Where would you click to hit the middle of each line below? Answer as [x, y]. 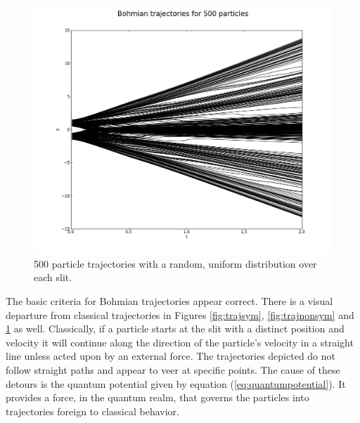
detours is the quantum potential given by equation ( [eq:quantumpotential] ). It [176, 383]
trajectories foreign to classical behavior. [92, 411]
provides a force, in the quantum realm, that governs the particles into [157, 397]
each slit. [53, 277]
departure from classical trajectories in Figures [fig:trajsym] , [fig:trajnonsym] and [180, 314]
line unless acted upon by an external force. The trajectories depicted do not [171, 356]
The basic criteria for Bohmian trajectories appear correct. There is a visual [169, 300]
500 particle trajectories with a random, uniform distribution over [175, 263]
